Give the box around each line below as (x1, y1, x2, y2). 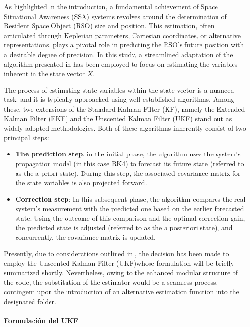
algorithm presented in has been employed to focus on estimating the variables (4, 58, 238, 69)
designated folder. (4, 296, 56, 306)
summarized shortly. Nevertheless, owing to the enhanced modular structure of (4, 267, 238, 277)
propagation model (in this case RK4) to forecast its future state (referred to (15, 158, 244, 168)
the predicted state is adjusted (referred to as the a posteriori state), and (15, 222, 233, 232)
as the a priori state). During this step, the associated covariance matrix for (15, 168, 241, 178)
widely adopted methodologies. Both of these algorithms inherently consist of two (4, 123, 246, 133)
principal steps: (4, 132, 49, 142)
